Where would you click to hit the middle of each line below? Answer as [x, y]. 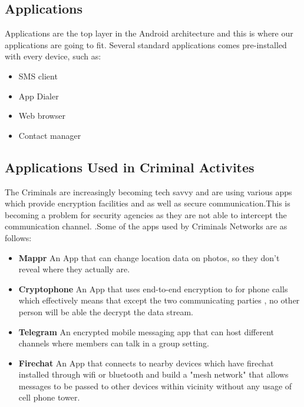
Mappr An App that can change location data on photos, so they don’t [149, 257]
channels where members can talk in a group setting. [114, 343]
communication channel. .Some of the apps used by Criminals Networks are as [146, 226]
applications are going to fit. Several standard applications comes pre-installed [146, 44]
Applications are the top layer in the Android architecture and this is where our [149, 33]
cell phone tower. [49, 397]
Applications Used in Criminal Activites [130, 167]
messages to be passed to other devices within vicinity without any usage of [155, 386]
